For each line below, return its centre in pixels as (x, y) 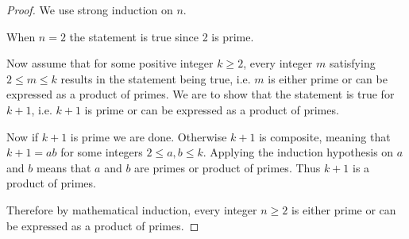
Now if (23, 136)
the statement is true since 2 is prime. (162, 36)
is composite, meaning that (325, 136)
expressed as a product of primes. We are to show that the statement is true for (201, 94)
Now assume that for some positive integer (110, 63)
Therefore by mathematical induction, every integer (132, 209)
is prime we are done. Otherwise (149, 136)
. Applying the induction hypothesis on (298, 152)
